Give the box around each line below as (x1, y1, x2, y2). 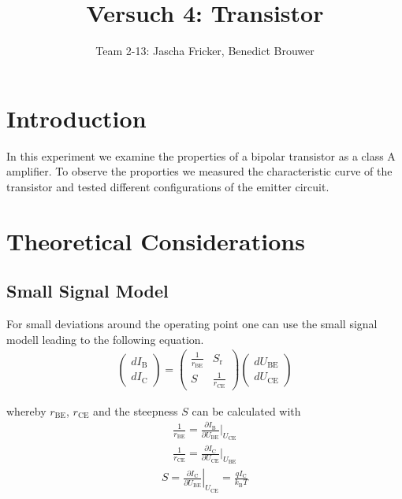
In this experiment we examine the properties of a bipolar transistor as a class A (6, 147, 396, 164)
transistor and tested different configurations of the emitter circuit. (6, 178, 329, 194)
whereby (6, 402, 47, 419)
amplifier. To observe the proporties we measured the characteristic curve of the (6, 163, 393, 179)
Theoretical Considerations (6, 224, 305, 257)
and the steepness (93, 402, 178, 419)
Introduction (6, 102, 147, 134)
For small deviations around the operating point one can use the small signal (6, 316, 378, 332)
